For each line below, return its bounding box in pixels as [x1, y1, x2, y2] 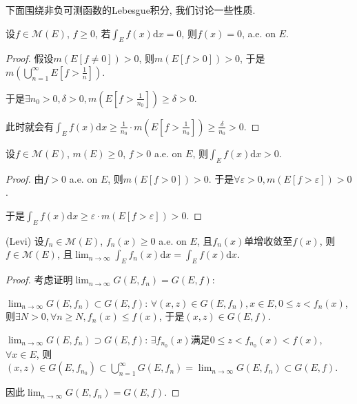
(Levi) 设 [6, 233, 44, 248]
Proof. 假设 [6, 51, 54, 65]
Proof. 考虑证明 [6, 272, 73, 287]
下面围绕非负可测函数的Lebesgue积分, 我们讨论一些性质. [6, 3, 256, 17]
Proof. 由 [6, 171, 44, 185]
